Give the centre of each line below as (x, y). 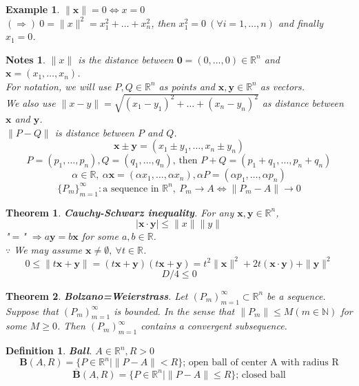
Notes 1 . (25, 59)
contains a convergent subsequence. (214, 326)
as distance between (303, 102)
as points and (187, 86)
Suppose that (32, 311)
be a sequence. (296, 295)
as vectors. (283, 86)
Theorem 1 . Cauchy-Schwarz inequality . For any (120, 212)
